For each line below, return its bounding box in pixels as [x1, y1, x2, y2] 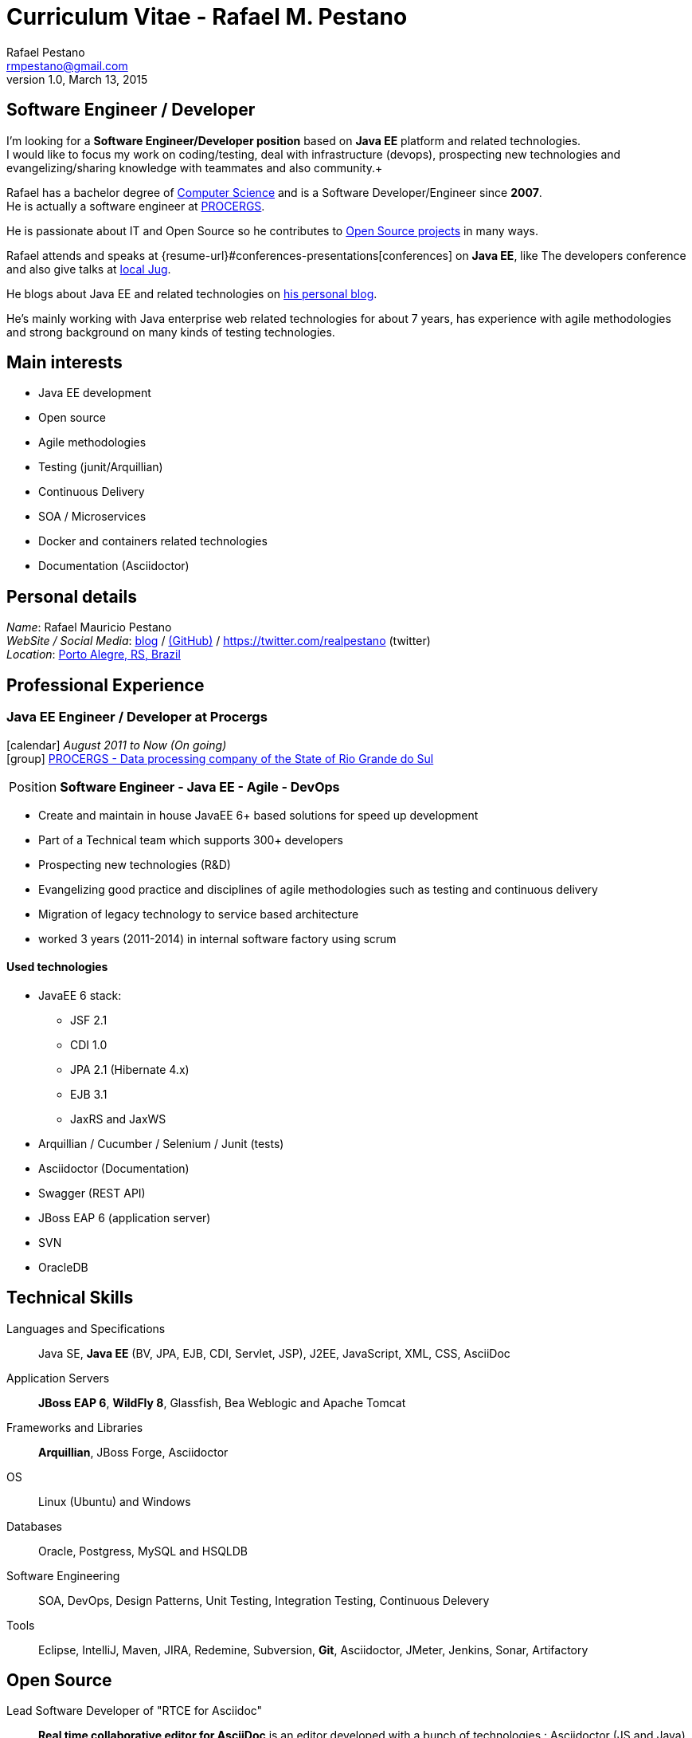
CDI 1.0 [70, 1037, 108, 1052]
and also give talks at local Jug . [6, 261, 171, 276]
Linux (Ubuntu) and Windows [38, 1494, 191, 1508]
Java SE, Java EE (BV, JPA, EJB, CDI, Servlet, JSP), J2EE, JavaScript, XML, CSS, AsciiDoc [38, 1346, 510, 1360]
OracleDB [38, 1260, 88, 1274]
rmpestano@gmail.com [6, 58, 128, 73]
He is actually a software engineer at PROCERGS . [6, 199, 265, 213]
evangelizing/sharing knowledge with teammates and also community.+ [6, 160, 383, 175]
